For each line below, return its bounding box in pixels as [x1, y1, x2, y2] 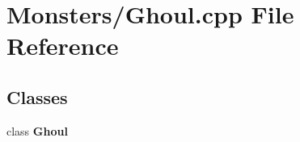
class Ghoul [6, 122, 68, 139]
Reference [6, 29, 119, 62]
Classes [6, 84, 68, 109]
